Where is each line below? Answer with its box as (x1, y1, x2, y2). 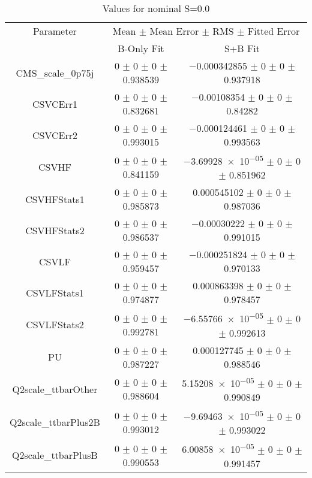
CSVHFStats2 (25, 223, 85, 237)
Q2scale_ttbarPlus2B (10, 415, 100, 429)
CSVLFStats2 (26, 317, 84, 332)
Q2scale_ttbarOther (12, 382, 98, 396)
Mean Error (149, 24, 199, 38)
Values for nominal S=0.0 (102, 1, 210, 15)
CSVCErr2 (32, 128, 77, 142)
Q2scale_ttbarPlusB (12, 448, 98, 462)
